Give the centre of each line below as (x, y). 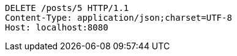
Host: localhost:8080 (57, 27)
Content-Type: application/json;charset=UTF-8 (118, 18)
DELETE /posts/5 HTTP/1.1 (67, 8)
